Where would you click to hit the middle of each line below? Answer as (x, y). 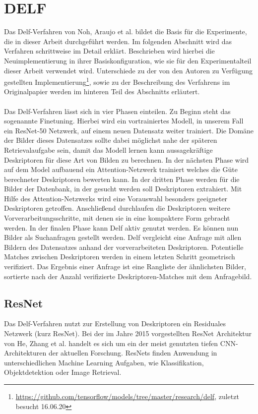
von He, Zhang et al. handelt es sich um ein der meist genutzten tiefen (111, 343)
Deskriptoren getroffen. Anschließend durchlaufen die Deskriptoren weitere (117, 208)
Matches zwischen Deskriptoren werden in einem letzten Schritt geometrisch (120, 257)
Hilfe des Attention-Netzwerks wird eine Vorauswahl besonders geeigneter (116, 198)
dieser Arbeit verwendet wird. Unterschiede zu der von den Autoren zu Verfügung (128, 70)
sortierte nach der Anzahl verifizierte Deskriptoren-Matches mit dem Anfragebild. (128, 276)
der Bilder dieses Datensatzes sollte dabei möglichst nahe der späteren (111, 140)
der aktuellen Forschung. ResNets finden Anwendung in (133, 353)
